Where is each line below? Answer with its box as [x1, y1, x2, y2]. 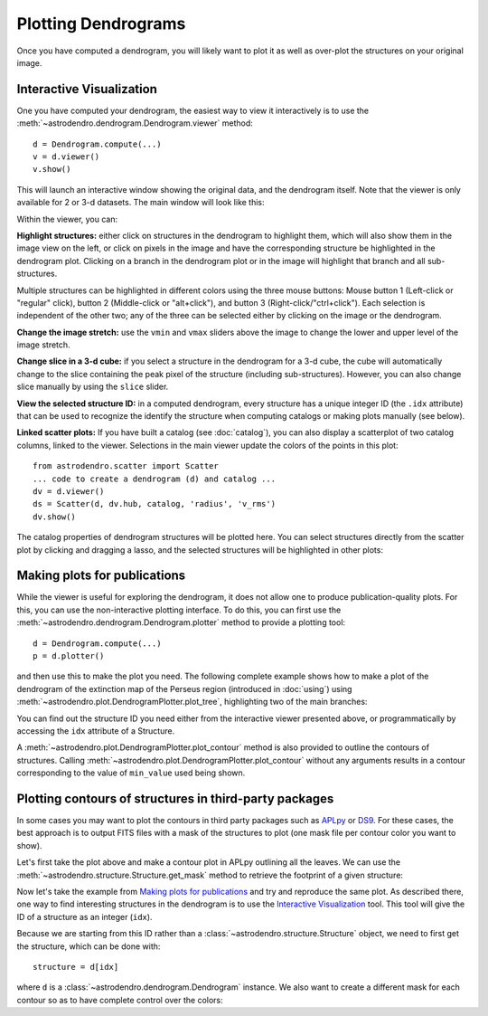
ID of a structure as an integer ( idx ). [16, 911, 153, 922]
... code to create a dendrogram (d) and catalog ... [33, 473, 276, 484]
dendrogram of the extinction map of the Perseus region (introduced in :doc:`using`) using [16, 683, 352, 694]
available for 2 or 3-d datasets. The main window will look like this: [16, 197, 266, 208]
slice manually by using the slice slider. [16, 381, 169, 393]
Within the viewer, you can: [16, 214, 118, 224]
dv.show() [33, 511, 76, 522]
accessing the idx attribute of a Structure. [16, 725, 175, 736]
